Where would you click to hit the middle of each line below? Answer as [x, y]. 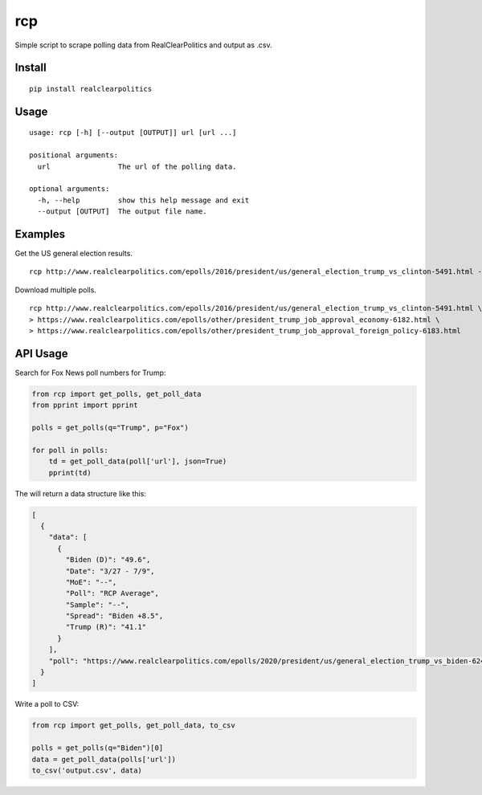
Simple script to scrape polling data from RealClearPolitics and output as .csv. [143, 45]
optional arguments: [69, 189]
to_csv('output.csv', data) [87, 770]
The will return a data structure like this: [80, 493]
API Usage [41, 353]
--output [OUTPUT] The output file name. [123, 212]
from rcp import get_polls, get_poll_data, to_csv [134, 726]
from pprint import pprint [85, 405]
